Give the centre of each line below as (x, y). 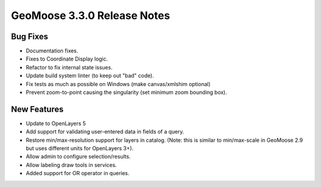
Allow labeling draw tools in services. (71, 165)
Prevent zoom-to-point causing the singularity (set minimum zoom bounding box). (126, 93)
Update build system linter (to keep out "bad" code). (90, 76)
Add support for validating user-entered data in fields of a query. (105, 132)
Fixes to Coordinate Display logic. (67, 59)
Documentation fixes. (52, 51)
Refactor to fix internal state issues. (69, 67)
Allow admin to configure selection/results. (78, 157)
